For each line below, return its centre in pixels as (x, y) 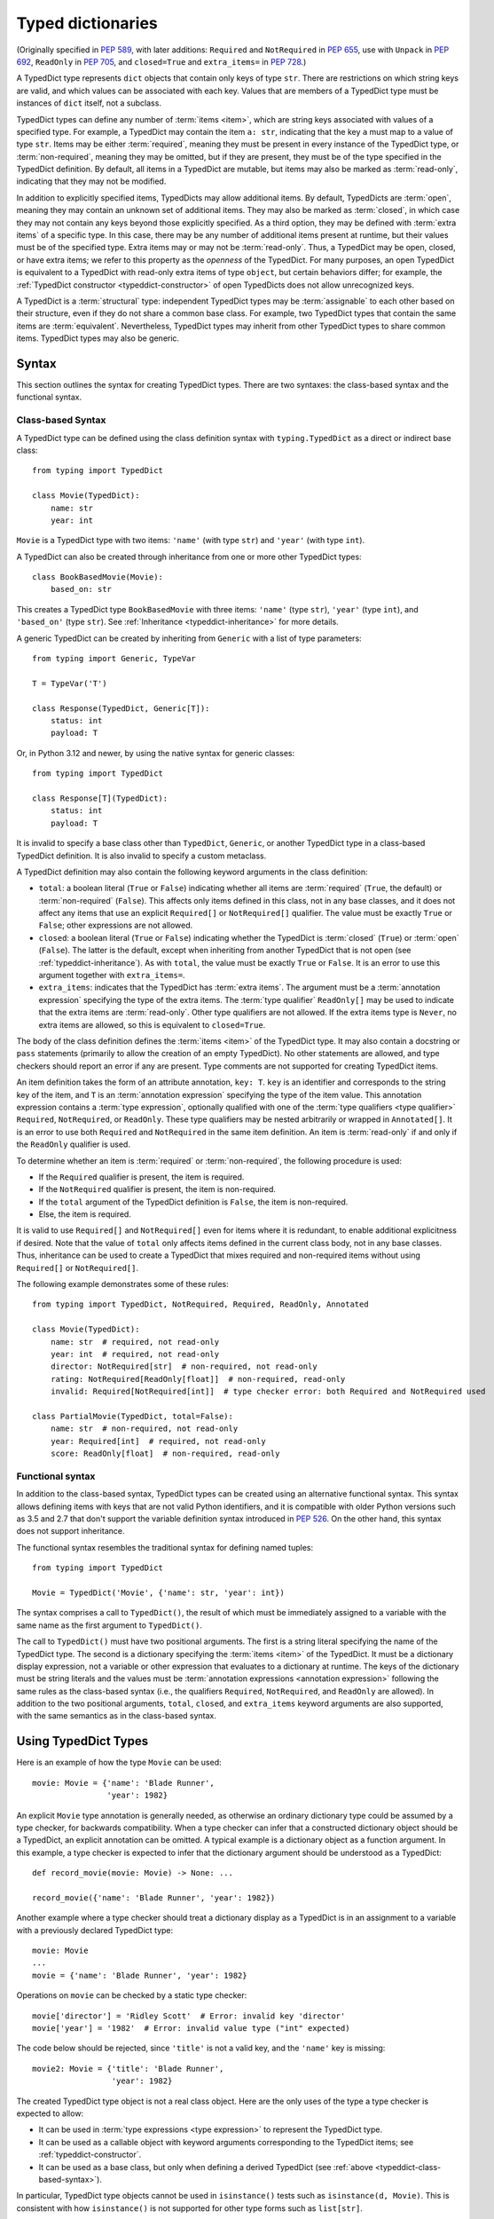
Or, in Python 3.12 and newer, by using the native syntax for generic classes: (156, 753)
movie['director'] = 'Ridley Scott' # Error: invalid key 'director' (189, 2016)
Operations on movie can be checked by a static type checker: (132, 1995)
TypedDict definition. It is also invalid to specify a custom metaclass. (141, 856)
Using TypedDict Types (82, 1741)
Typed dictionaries (87, 23)
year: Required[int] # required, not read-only (158, 1441)
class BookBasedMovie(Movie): (98, 577)
